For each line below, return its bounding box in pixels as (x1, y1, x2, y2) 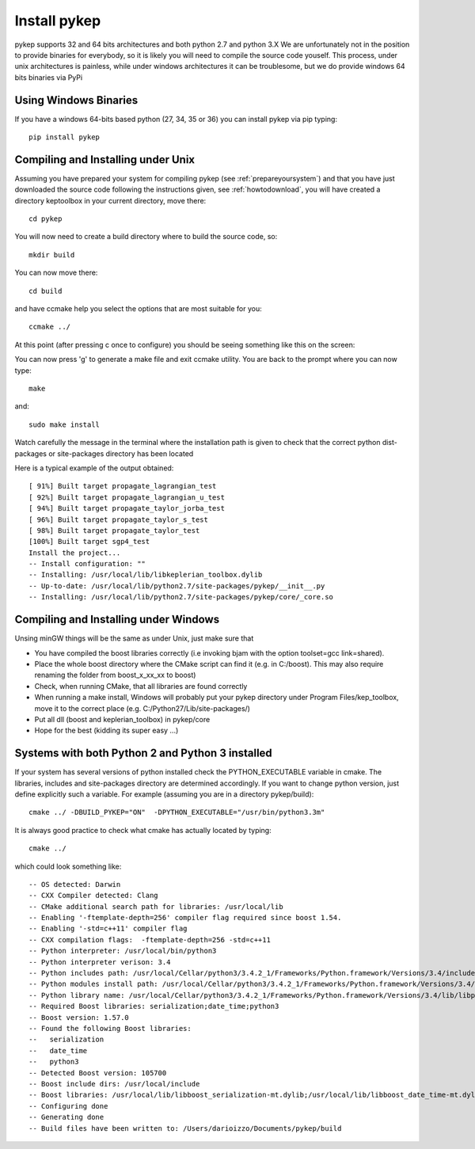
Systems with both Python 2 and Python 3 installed (14, 747, 272, 760)
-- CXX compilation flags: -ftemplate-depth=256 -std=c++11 (28, 935, 271, 944)
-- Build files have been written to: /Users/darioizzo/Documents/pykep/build (28, 1124, 342, 1132)
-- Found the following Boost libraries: (28, 1024, 192, 1033)
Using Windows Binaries (14, 93, 139, 107)
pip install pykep (28, 133, 101, 142)
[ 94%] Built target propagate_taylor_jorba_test (28, 504, 226, 513)
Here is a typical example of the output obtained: (14, 463, 174, 473)
